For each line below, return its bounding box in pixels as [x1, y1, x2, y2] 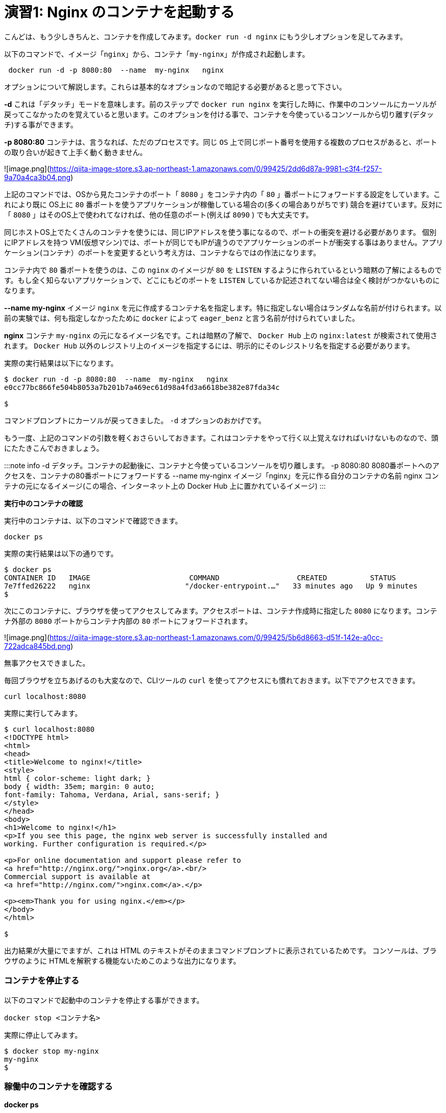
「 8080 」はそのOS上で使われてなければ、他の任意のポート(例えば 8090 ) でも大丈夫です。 [4, 210, 313, 219]
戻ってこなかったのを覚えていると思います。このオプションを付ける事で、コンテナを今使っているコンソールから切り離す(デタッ [4, 110, 434, 119]
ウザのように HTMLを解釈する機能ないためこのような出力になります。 [4, 956, 241, 965]
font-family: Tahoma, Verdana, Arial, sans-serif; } [4, 790, 220, 799]
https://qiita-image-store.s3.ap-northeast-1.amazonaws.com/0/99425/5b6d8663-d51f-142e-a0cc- [50, 632, 383, 642]
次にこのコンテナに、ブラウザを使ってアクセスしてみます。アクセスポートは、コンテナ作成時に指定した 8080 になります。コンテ [4, 606, 437, 615]
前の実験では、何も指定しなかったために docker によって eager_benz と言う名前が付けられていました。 [4, 313, 360, 322]
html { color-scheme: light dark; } [4, 774, 151, 782]
